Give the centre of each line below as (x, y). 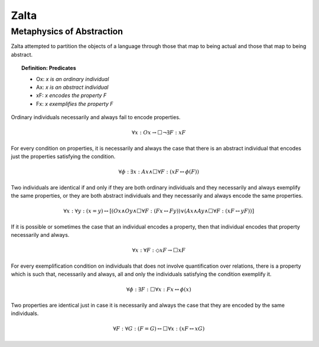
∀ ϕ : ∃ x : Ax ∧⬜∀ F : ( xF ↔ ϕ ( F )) (159, 172)
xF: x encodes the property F (71, 95)
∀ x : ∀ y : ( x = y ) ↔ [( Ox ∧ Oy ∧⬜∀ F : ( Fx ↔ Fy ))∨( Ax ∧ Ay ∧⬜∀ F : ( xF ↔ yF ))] (159, 211)
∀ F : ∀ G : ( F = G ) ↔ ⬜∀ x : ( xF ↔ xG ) (159, 329)
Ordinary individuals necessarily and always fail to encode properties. (96, 117)
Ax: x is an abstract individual (72, 87)
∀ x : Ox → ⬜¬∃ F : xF (159, 133)
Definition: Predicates (49, 68)
